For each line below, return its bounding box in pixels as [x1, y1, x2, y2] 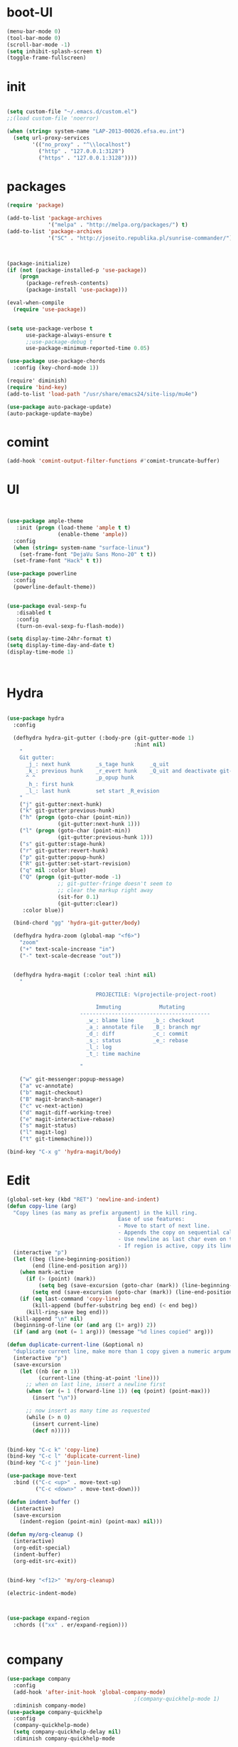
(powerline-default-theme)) [13, 584, 97, 591]
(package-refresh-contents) [25, 279, 109, 287]
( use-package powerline [6, 570, 77, 577]
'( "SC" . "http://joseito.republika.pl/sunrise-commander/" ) [48, 235, 233, 242]
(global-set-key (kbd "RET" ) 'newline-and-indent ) [6, 1195, 160, 1203]
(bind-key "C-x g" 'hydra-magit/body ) [6, 1148, 121, 1155]
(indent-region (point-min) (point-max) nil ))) [19, 1518, 163, 1525]
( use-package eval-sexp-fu [6, 602, 87, 609]
